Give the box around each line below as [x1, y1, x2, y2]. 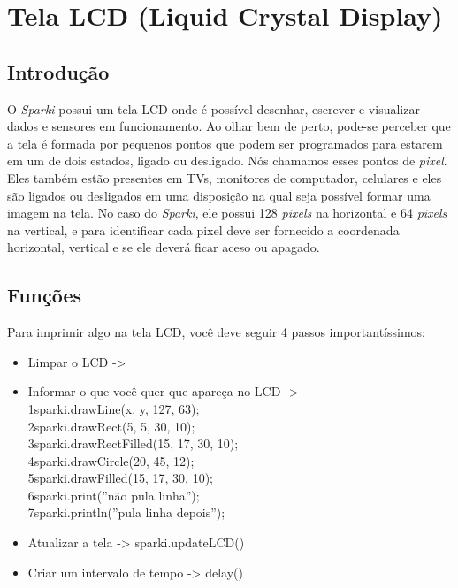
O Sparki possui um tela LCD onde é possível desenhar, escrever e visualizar [7, 99, 420, 118]
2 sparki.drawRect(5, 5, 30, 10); [27, 416, 195, 435]
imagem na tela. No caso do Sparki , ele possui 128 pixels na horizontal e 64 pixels [7, 203, 447, 222]
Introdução [7, 57, 110, 85]
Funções [7, 281, 82, 309]
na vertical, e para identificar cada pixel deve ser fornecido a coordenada [7, 220, 400, 239]
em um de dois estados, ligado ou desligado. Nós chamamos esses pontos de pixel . [7, 151, 447, 170]
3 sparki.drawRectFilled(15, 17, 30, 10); [27, 434, 239, 453]
